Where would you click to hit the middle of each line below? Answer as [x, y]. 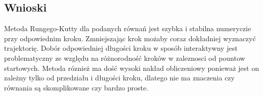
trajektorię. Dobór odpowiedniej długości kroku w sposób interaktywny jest [121, 48]
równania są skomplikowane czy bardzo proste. [76, 87]
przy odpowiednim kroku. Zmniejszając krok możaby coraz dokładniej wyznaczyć [130, 38]
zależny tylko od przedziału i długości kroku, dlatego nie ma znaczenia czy [119, 78]
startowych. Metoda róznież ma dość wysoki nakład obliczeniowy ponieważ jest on [131, 68]
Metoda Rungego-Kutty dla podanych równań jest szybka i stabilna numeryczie [128, 28]
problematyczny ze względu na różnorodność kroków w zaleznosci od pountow [125, 58]
